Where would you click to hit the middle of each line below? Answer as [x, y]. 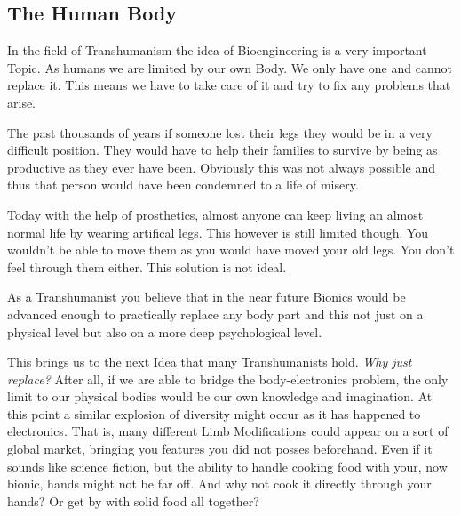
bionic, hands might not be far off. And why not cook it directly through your [219, 484]
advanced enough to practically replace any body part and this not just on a [215, 314]
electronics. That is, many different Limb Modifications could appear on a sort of [228, 431]
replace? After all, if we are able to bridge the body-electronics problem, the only [228, 379]
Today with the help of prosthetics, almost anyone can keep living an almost [215, 214]
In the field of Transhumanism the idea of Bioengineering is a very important [217, 50]
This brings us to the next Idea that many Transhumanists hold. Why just [210, 362]
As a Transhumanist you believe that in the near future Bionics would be [207, 297]
